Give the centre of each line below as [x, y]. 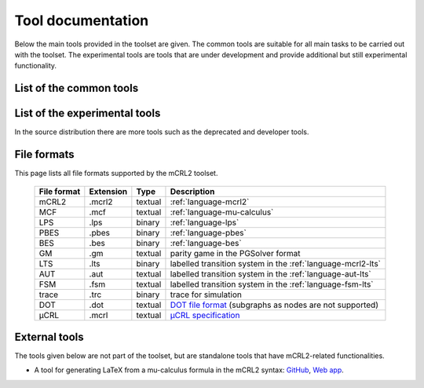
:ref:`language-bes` [206, 243]
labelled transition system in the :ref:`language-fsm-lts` [272, 284]
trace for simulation [206, 295]
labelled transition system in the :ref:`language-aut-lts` [271, 273]
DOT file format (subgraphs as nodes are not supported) [274, 305]
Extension [108, 191]
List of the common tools [77, 88]
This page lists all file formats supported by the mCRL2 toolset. [116, 174]
